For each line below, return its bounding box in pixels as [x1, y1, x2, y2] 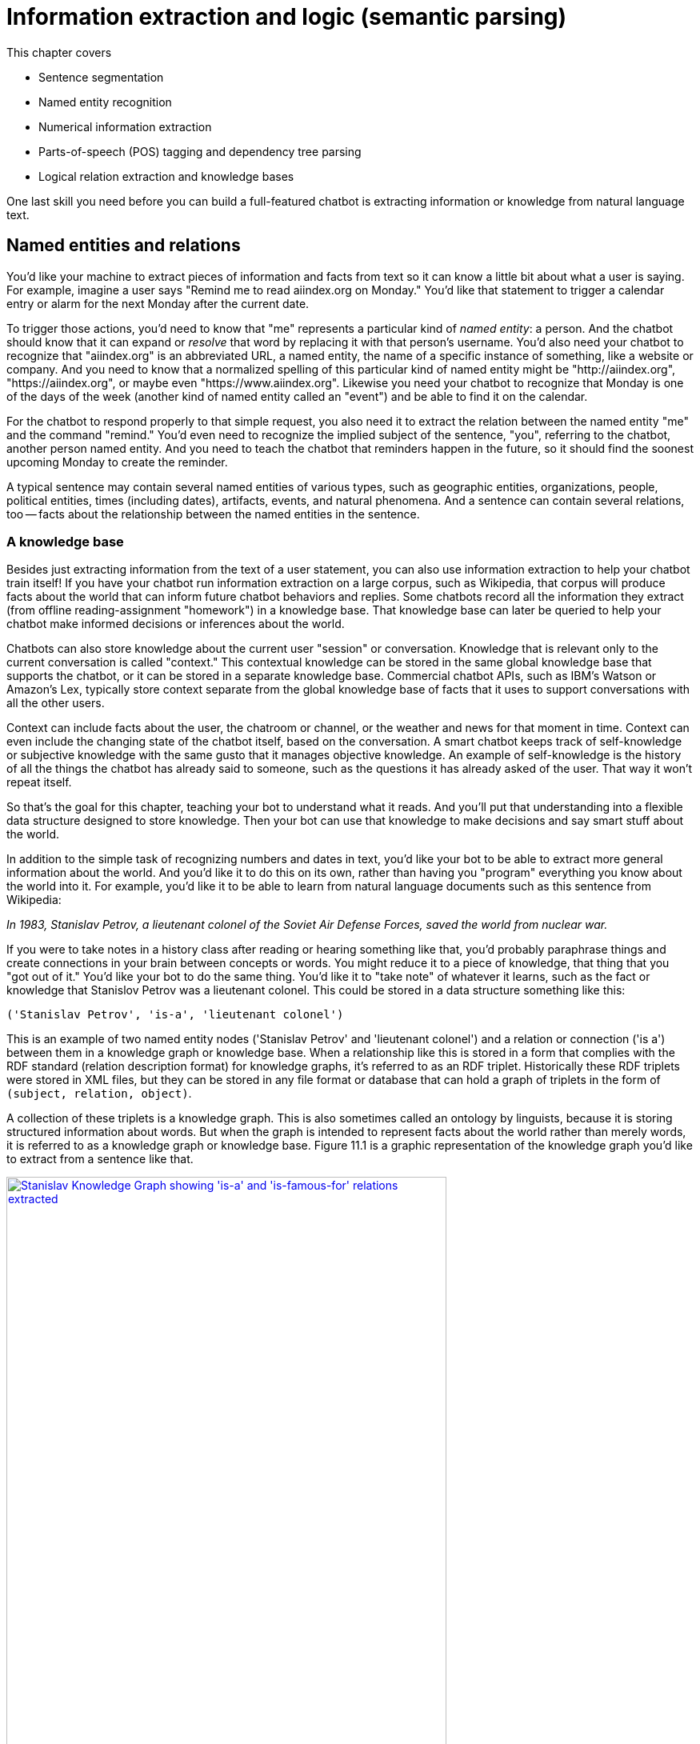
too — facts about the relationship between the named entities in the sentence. [6, 506, 420, 521]
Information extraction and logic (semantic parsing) [6, 3, 567, 30]
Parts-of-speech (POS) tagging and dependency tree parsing [38, 144, 362, 158]
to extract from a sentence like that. [6, 1152, 194, 1166]
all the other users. [6, 696, 105, 710]
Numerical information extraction [38, 119, 212, 134]
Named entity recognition [38, 94, 172, 109]
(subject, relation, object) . [6, 1086, 192, 1101]
